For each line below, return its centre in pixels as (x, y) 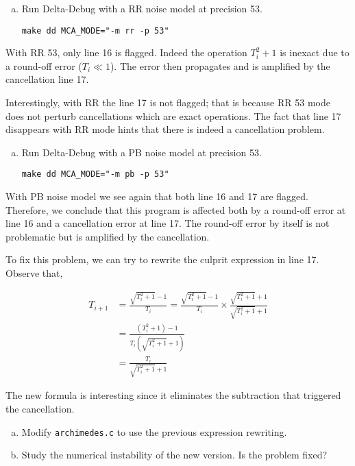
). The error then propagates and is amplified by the (220, 65)
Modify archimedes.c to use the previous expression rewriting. (154, 431)
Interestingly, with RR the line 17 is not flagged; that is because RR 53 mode (168, 102)
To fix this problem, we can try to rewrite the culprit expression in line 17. (162, 259)
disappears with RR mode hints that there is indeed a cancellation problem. (165, 129)
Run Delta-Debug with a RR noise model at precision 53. (142, 8)
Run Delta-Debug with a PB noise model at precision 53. (142, 152)
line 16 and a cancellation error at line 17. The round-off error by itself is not (168, 223)
